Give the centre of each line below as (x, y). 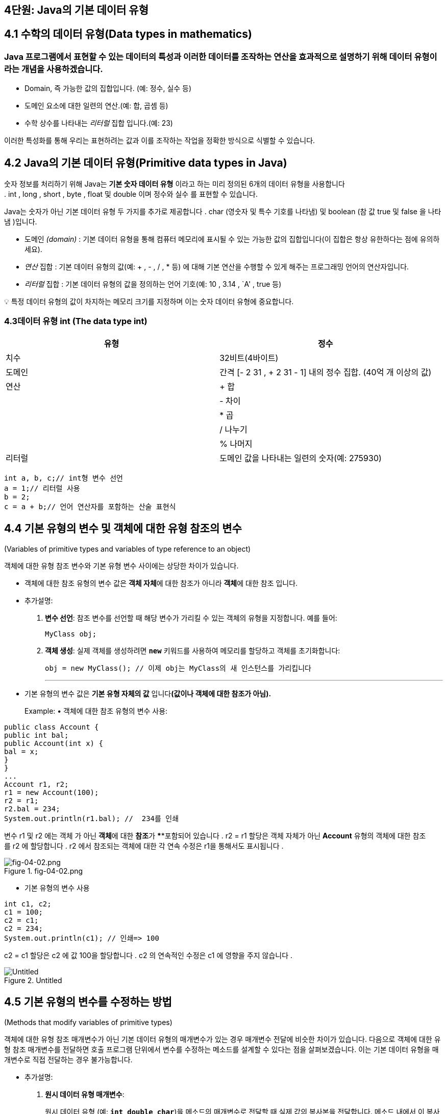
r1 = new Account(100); (52, 792)
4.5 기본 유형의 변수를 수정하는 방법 (88, 1002)
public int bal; (36, 735)
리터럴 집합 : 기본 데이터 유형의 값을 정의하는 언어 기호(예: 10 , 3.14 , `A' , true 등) (153, 284)
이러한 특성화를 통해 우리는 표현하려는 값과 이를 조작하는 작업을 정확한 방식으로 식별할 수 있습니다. (160, 141)
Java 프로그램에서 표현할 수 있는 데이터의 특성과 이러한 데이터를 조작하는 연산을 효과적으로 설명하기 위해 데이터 (208, 56)
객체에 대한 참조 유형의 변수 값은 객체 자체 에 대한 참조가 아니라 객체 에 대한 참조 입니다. (161, 583)
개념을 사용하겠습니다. (62, 69)
